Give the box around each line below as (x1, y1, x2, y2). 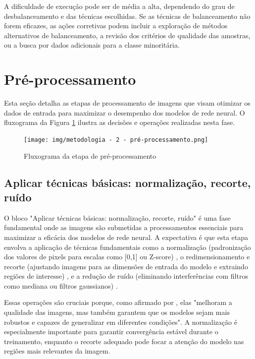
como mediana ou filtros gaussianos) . (4, 280, 118, 291)
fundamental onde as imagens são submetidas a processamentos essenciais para (4, 222, 244, 233)
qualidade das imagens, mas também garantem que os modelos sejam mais (4, 307, 230, 317)
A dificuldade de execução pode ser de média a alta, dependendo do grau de (4, 1, 235, 11)
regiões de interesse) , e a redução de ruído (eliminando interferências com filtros (4, 271, 248, 281)
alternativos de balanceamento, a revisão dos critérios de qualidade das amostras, (4, 30, 251, 40)
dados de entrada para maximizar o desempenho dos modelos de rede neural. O (4, 107, 245, 118)
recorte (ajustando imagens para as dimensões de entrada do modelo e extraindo (4, 261, 248, 271)
